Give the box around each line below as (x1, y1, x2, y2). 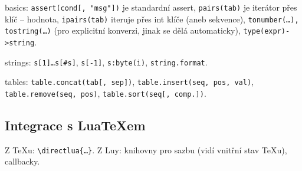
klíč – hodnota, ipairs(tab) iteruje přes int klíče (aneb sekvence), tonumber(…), (5, 12, 299, 25)
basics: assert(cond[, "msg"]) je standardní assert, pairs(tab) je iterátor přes (5, 1, 297, 13)
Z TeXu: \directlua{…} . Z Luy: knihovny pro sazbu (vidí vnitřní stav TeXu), (5, 143, 287, 156)
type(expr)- (243, 27, 290, 36)
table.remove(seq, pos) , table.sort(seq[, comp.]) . (5, 87, 206, 99)
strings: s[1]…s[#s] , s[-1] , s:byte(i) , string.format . (5, 55, 208, 68)
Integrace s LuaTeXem (5, 116, 146, 134)
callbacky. (5, 155, 40, 167)
